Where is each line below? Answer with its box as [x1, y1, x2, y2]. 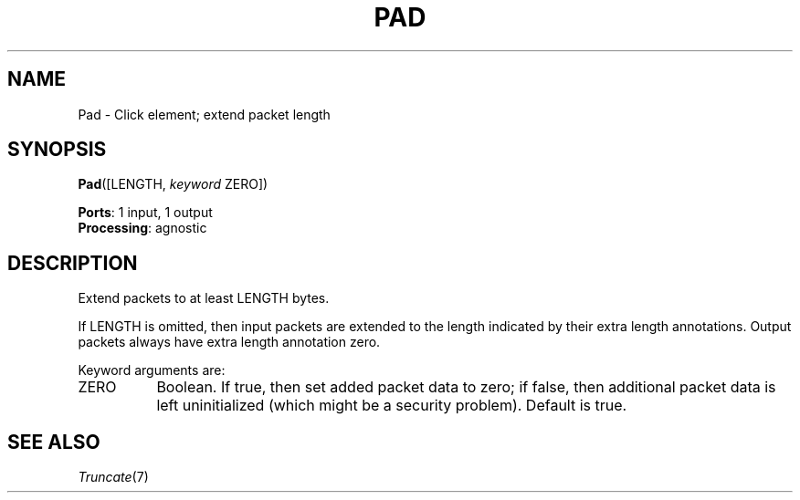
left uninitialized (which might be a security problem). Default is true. [156, 396, 627, 415]
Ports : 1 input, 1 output [78, 204, 213, 221]
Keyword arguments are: [78, 362, 226, 379]
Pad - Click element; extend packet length [78, 106, 331, 122]
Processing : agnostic [78, 220, 207, 236]
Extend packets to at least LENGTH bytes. [78, 290, 330, 307]
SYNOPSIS [7, 138, 107, 161]
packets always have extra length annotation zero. [78, 334, 381, 350]
